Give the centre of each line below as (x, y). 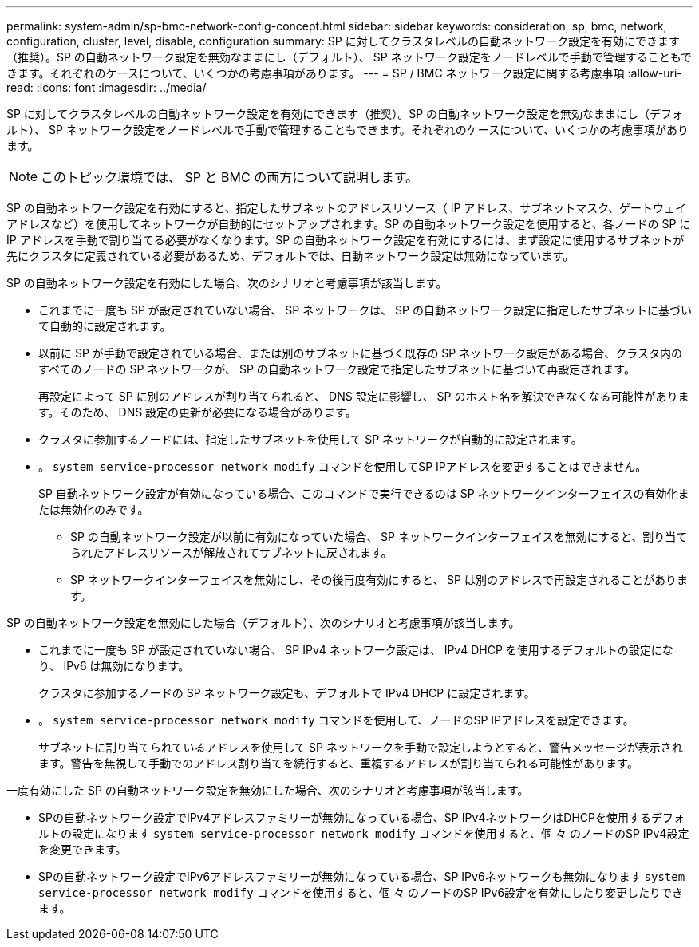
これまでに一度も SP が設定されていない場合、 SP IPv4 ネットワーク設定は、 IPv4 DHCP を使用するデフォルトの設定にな (356, 650)
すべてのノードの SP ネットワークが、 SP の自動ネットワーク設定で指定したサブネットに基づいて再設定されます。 (337, 369)
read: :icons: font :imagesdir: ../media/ (107, 87)
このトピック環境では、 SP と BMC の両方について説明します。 (230, 177)
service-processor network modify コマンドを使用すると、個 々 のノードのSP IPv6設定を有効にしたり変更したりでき (361, 892)
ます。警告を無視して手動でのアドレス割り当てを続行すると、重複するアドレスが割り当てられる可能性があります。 (338, 763)
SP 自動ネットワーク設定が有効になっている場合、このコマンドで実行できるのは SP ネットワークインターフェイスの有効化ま (364, 493)
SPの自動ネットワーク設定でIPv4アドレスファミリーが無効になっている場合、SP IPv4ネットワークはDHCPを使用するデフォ (361, 817)
